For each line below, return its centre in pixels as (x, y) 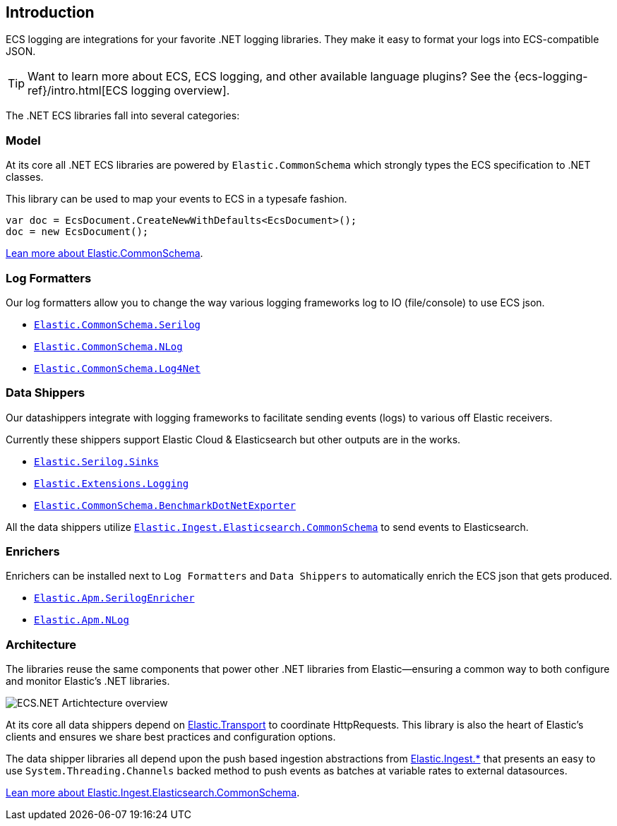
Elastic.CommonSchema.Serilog (118, 324)
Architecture (41, 644)
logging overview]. (180, 91)
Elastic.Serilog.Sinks (97, 461)
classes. (25, 177)
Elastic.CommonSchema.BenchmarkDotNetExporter (165, 505)
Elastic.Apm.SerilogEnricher (114, 598)
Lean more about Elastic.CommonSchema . (104, 253)
